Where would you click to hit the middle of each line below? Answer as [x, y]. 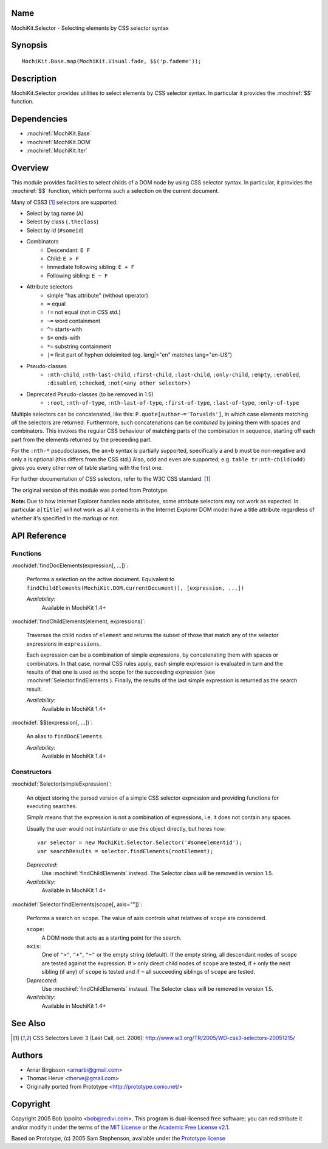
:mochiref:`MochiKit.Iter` [57, 150]
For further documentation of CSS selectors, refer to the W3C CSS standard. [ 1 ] [111, 479]
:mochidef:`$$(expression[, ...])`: [52, 722]
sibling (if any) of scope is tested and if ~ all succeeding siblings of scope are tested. [148, 972]
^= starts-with [65, 329]
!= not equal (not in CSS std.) [84, 312]
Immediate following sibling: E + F [91, 267]
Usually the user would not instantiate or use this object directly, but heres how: [126, 828]
